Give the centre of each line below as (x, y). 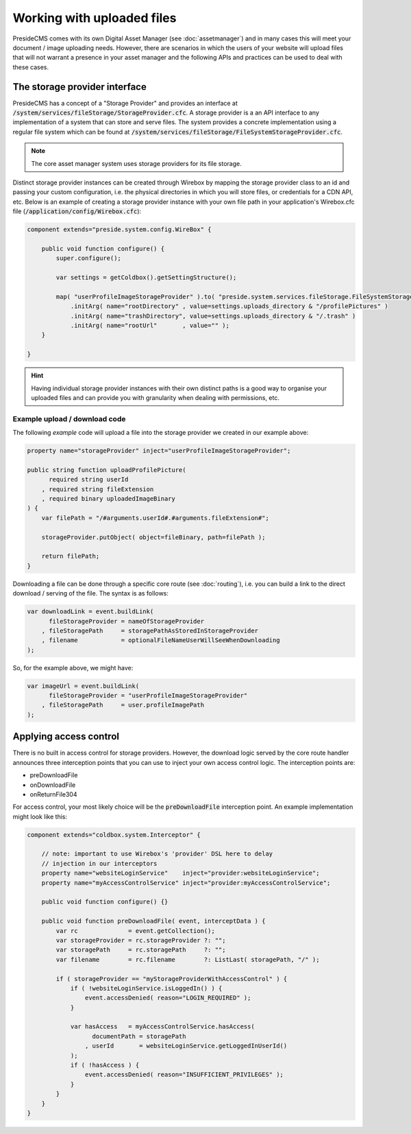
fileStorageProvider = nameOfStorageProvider (127, 621)
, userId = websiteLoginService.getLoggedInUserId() (186, 1046)
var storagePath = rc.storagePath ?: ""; (141, 950)
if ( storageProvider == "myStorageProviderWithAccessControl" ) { (172, 979)
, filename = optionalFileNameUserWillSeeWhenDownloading (161, 640)
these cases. (31, 67)
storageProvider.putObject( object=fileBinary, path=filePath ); (153, 537)
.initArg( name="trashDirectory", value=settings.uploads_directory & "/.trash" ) (213, 316)
